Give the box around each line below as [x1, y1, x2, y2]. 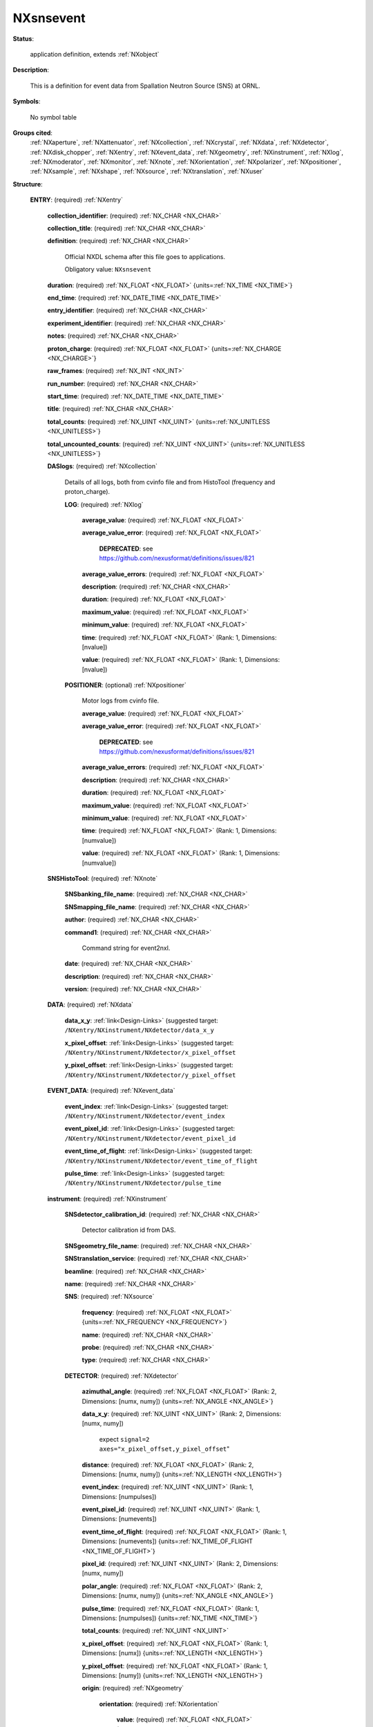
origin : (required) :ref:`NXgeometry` [82, 1684, 184, 1692]
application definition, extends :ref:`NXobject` [30, 50, 160, 58]
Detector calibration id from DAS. [82, 1226, 176, 1234]
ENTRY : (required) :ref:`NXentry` [30, 195, 124, 204]
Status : [12, 35, 35, 43]
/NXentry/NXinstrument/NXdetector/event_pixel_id [64, 1134, 236, 1143]
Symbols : [12, 97, 41, 106]
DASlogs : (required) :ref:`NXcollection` [47, 462, 158, 470]
